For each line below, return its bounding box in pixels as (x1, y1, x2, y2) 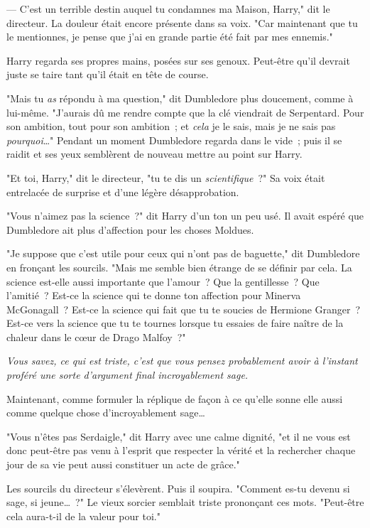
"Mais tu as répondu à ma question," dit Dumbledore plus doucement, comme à (6, 90, 354, 105)
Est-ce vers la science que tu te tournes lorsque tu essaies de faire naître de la (6, 316, 344, 330)
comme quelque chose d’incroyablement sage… (6, 405, 205, 420)
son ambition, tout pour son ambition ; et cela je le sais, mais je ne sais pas (6, 119, 336, 134)
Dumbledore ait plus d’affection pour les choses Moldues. (6, 222, 254, 237)
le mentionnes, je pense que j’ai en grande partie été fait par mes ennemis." (6, 29, 333, 44)
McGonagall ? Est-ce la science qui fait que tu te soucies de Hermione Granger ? (6, 301, 361, 316)
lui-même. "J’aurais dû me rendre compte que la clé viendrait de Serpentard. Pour (6, 104, 364, 119)
